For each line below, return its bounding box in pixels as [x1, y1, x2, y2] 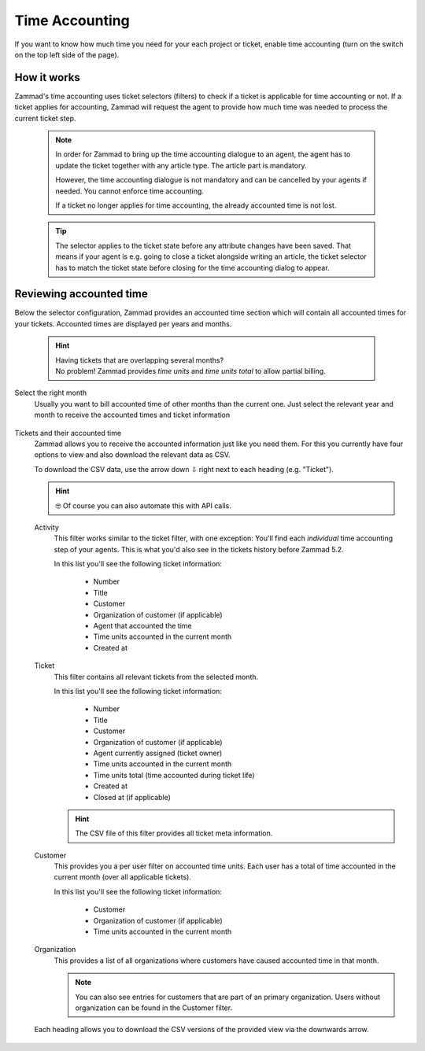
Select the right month [14, 388, 87, 397]
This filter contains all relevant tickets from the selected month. [54, 672, 259, 681]
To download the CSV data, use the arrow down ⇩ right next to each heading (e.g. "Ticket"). [34, 464, 334, 474]
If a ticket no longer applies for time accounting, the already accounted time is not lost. [55, 201, 337, 210]
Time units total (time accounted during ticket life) [93, 770, 255, 780]
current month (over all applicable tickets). [54, 872, 192, 882]
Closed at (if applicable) [93, 792, 171, 802]
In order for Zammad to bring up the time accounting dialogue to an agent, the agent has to [55, 149, 351, 159]
